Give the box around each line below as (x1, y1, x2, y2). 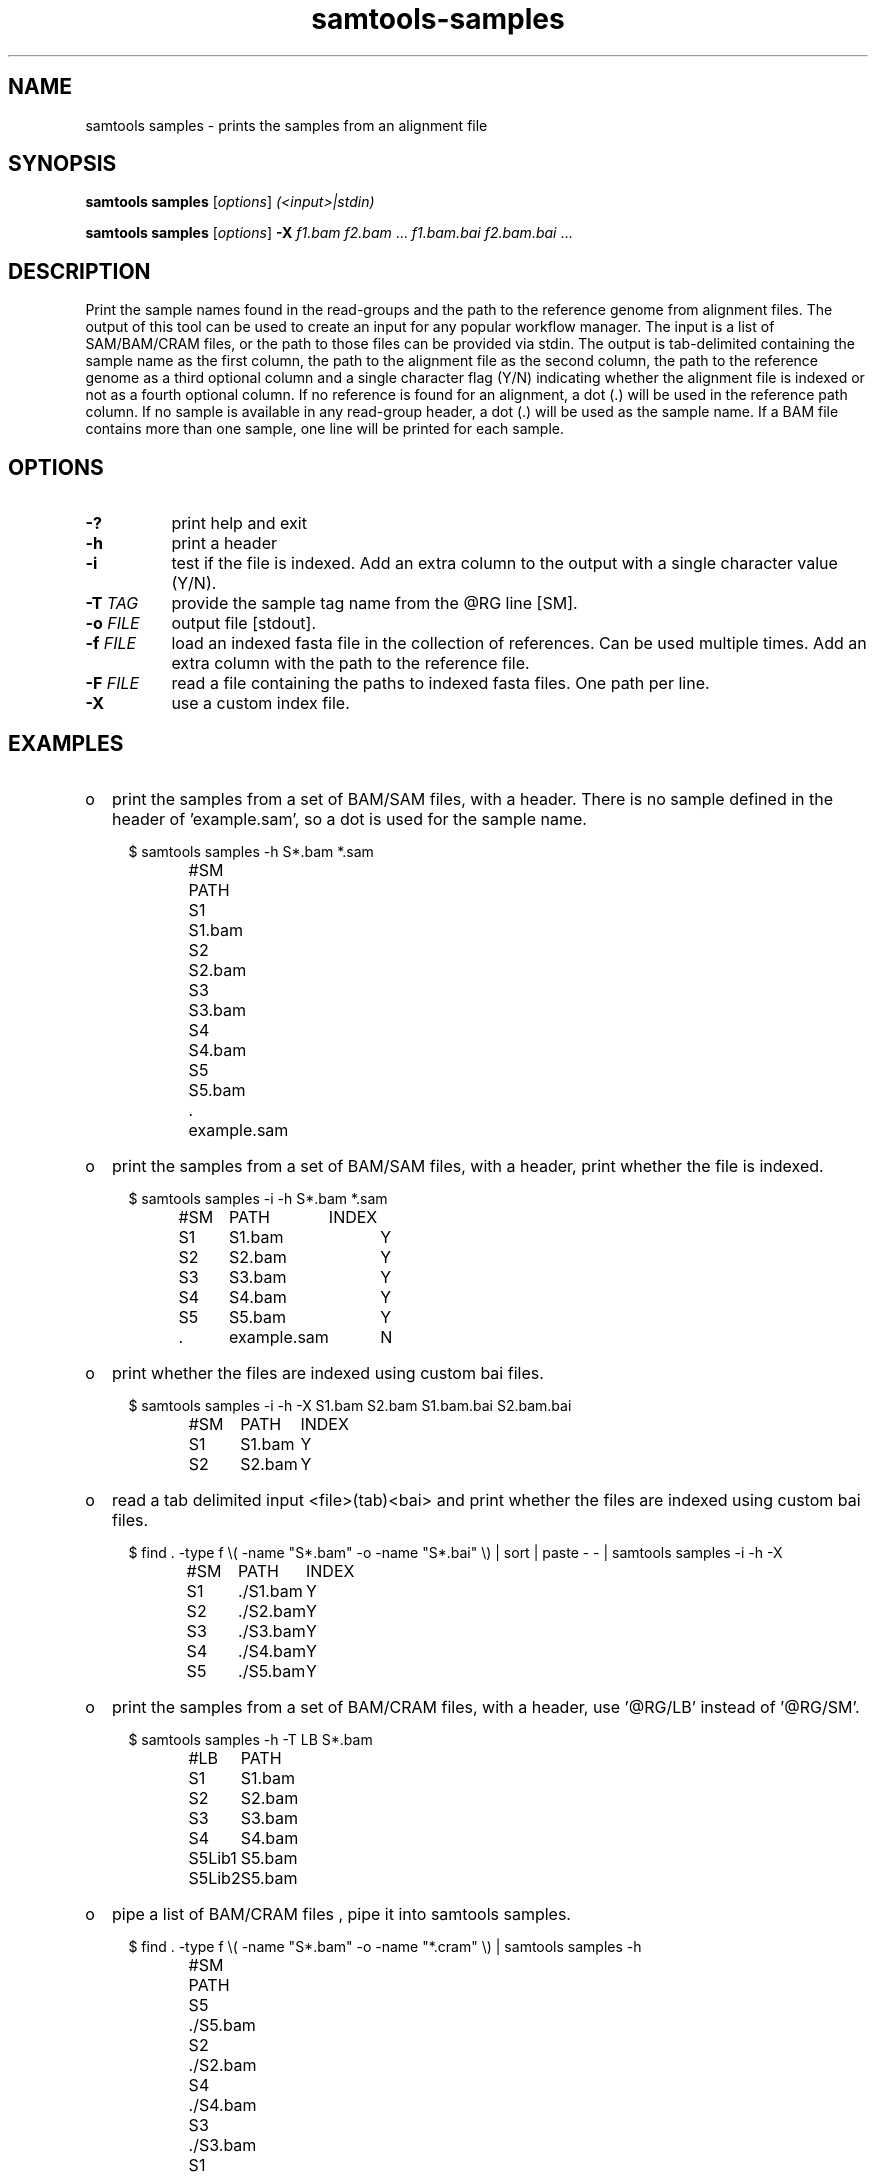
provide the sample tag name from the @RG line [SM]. (171, 593, 578, 614)
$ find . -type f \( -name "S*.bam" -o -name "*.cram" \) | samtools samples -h (128, 1937, 642, 1955)
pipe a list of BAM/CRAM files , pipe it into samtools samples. (112, 1903, 571, 1924)
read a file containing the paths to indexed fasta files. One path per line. (171, 673, 710, 694)
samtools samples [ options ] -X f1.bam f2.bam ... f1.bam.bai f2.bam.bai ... (85, 224, 573, 242)
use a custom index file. (171, 693, 350, 714)
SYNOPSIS (8, 151, 117, 177)
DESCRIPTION (8, 258, 151, 284)
